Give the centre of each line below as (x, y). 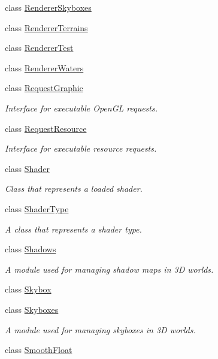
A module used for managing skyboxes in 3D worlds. (100, 329)
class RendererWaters (44, 67)
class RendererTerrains (46, 27)
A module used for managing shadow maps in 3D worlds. (109, 269)
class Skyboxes (32, 309)
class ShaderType (37, 208)
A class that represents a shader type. (73, 229)
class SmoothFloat (39, 350)
